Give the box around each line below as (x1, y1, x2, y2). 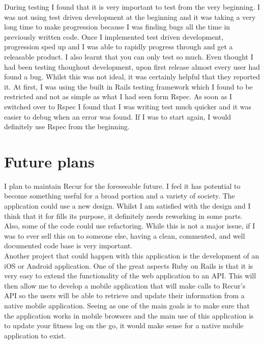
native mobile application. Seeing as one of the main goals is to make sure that (4, 300, 250, 310)
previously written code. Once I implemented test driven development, (4, 31, 224, 42)
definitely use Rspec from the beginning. (4, 121, 130, 132)
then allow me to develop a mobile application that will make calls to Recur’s (4, 280, 246, 291)
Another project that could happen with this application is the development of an (4, 250, 259, 261)
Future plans (4, 151, 95, 171)
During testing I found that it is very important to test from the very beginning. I (4, 2, 260, 12)
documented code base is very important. (4, 240, 133, 251)
